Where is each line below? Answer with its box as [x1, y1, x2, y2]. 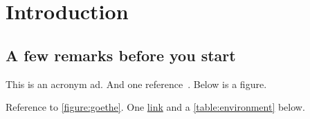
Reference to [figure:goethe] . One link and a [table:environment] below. [6, 100, 305, 114]
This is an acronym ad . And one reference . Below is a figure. [6, 76, 267, 91]
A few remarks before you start [6, 44, 236, 65]
